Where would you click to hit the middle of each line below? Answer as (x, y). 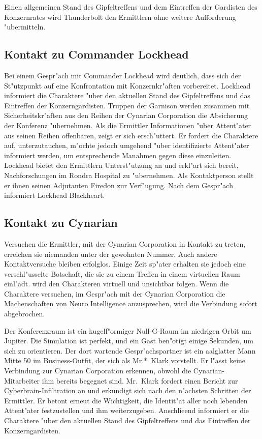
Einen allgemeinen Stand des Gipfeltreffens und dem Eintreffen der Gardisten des (131, 7)
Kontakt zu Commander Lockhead (96, 54)
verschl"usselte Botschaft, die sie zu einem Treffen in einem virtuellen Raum (122, 273)
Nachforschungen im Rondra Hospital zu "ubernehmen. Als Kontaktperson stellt (129, 175)
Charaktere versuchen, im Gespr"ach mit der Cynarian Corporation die (115, 293)
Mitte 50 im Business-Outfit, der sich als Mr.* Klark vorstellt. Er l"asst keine (125, 360)
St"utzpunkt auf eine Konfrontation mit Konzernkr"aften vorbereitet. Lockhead (127, 85)
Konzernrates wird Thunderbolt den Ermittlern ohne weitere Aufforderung (120, 17)
